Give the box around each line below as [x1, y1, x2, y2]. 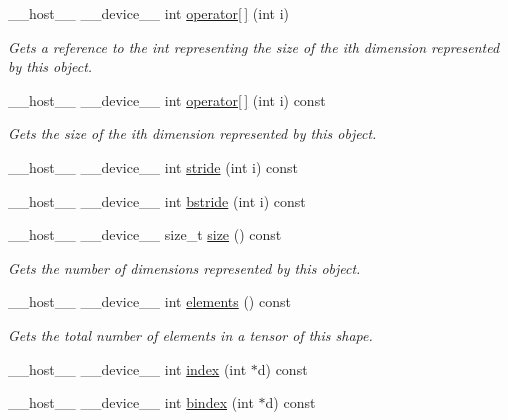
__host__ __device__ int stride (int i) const [8, 156, 298, 177]
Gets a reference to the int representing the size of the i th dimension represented [8, 36, 500, 57]
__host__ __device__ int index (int [8, 358, 247, 379]
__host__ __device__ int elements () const [8, 291, 291, 312]
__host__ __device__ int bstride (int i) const [8, 190, 306, 211]
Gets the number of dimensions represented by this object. [8, 257, 361, 278]
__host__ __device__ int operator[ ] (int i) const [8, 89, 326, 110]
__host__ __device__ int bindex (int [8, 392, 254, 413]
